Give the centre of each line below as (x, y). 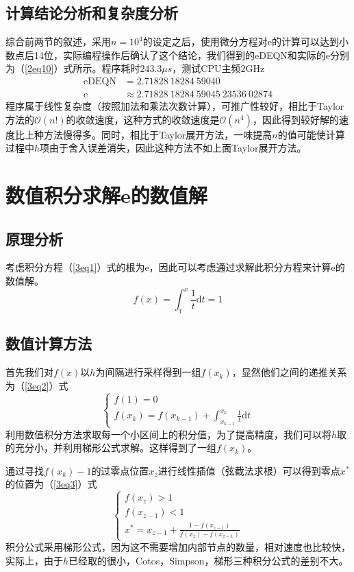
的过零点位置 (120, 470)
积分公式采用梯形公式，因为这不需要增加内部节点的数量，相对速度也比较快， (178, 547)
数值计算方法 (49, 343)
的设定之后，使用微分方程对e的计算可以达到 (241, 41)
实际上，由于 (34, 560)
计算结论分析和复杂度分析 (92, 13)
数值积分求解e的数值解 (106, 195)
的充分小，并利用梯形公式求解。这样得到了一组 (111, 448)
